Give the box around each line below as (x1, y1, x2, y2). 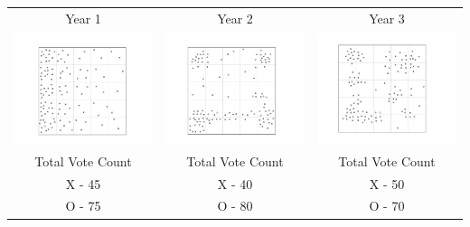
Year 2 (217, 8, 253, 27)
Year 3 (369, 8, 405, 27)
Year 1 (65, 8, 101, 27)
